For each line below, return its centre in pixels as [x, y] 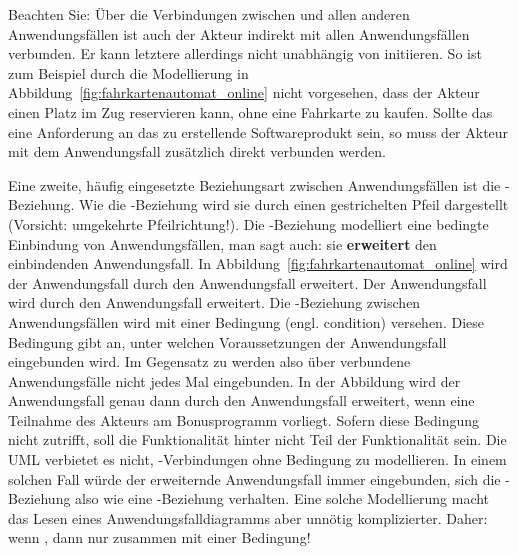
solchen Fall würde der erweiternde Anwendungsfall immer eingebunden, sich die [254, 478]
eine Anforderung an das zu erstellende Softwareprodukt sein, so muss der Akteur [258, 131]
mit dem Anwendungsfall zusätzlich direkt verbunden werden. [197, 151]
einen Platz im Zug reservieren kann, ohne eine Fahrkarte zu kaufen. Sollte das [250, 111]
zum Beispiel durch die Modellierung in [128, 72]
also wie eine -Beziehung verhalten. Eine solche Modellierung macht [282, 498]
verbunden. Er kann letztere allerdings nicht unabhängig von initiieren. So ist [245, 53]
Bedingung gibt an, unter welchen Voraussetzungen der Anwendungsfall [227, 341]
